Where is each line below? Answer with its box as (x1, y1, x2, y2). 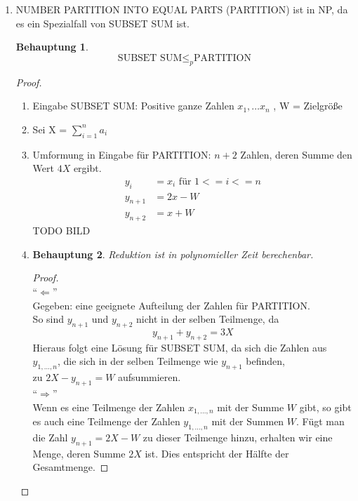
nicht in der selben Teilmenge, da (136, 312, 279, 326)
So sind (32, 312, 65, 326)
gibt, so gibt (299, 399, 352, 414)
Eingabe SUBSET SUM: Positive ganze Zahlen (32, 98, 234, 113)
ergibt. (73, 161, 102, 175)
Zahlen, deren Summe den (240, 147, 352, 161)
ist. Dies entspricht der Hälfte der (145, 446, 289, 460)
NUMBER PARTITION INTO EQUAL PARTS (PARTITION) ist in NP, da (15, 2, 348, 16)
